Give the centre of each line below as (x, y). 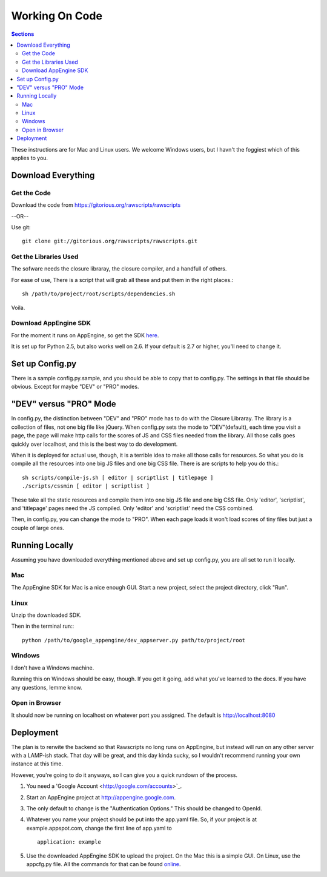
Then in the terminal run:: (43, 626)
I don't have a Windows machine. (53, 668)
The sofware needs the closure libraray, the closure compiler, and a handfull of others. (119, 269)
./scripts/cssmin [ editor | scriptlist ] (86, 486)
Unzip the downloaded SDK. (46, 615)
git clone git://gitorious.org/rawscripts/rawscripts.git (110, 241)
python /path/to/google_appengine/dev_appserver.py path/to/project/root (134, 640)
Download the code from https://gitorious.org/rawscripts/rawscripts (96, 205)
